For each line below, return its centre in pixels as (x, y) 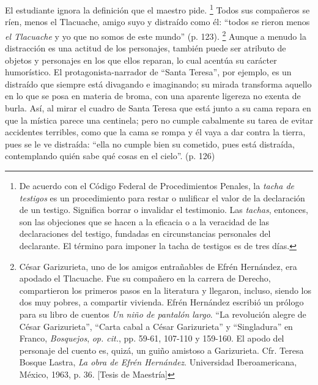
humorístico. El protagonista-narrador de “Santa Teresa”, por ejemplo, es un (148, 72)
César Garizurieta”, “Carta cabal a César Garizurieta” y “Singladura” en (156, 326)
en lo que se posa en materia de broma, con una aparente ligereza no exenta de (153, 96)
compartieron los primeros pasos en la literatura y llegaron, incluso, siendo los (165, 290)
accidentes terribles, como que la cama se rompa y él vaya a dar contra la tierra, (155, 132)
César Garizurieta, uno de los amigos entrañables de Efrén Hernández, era (158, 266)
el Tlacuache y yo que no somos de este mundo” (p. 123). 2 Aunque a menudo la (156, 35)
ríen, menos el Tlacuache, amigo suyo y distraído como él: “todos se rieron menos (157, 22)
